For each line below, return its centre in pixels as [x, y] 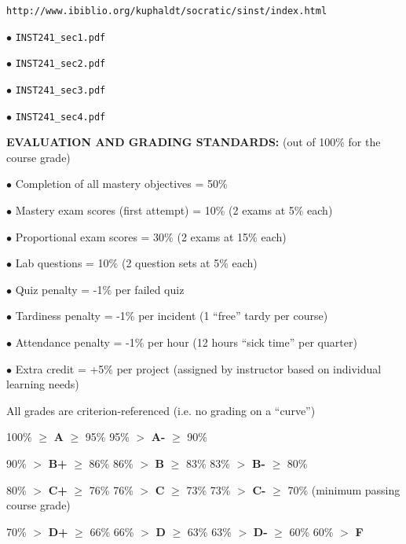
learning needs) [43, 384]
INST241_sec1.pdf [60, 37]
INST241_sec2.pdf [60, 64]
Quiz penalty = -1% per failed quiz [100, 289]
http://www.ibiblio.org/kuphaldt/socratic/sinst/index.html [167, 11]
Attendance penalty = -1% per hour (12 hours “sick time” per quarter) [186, 342]
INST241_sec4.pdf [60, 117]
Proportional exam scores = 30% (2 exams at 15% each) [151, 236]
